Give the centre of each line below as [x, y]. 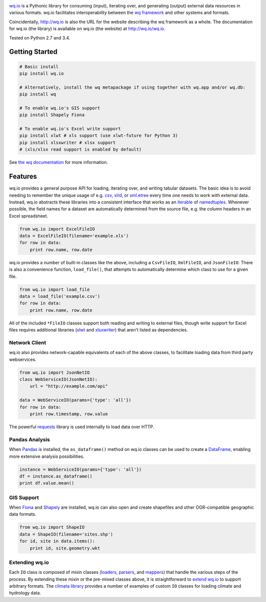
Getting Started [33, 52]
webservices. [23, 359]
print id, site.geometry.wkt [65, 548]
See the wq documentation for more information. [59, 162]
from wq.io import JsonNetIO [55, 372]
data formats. [23, 514]
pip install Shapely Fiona [52, 115]
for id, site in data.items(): [57, 541]
